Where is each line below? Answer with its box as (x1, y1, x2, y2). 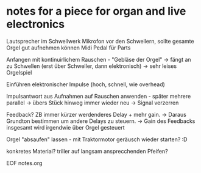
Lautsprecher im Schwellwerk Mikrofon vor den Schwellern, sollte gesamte (6, 37, 194, 45)
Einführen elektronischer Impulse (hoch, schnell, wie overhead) (6, 81, 166, 88)
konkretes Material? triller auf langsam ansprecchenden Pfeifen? (6, 147, 169, 155)
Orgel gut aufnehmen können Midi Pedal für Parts (6, 44, 131, 51)
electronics (6, 17, 65, 31)
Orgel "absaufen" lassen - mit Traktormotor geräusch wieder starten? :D (6, 136, 188, 143)
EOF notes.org (6, 159, 43, 166)
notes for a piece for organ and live (6, 4, 186, 18)
